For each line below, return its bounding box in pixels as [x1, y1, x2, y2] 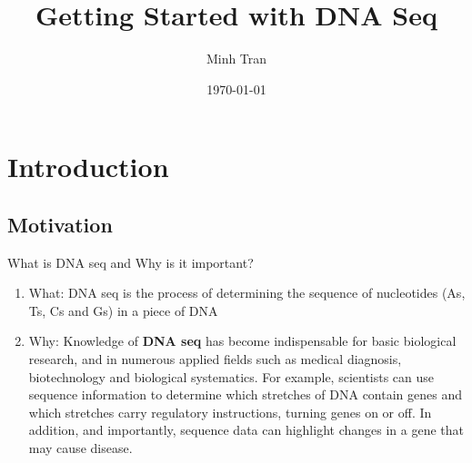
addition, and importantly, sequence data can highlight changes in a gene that [28, 420, 464, 439]
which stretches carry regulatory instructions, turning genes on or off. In [28, 402, 432, 421]
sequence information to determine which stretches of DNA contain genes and [28, 385, 462, 404]
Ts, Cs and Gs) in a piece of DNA [28, 300, 218, 320]
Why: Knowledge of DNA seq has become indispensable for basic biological [28, 331, 457, 350]
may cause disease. [28, 438, 133, 458]
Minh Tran [206, 49, 267, 68]
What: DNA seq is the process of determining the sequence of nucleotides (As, [28, 283, 466, 302]
